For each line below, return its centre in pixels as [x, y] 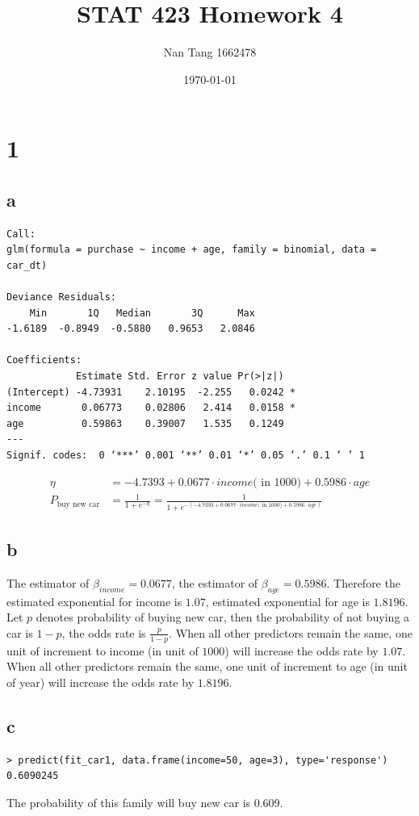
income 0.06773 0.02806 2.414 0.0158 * [151, 408]
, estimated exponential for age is [287, 601]
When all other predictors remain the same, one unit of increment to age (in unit [207, 666]
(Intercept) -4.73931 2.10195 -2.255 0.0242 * [151, 392]
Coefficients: [44, 360]
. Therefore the [363, 582]
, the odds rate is [104, 632]
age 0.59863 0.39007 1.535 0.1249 [145, 423]
